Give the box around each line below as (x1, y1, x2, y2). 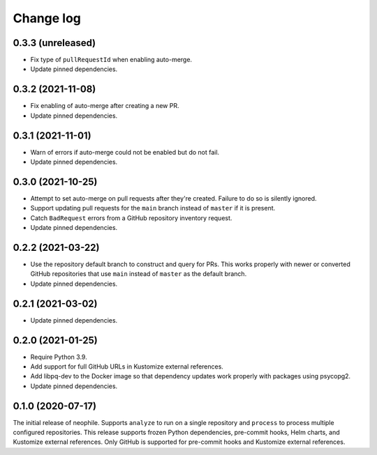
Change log (13, 10, 82, 26)
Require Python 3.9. (30, 353, 87, 361)
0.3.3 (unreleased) (13, 37, 96, 49)
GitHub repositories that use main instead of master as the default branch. (30, 270, 247, 278)
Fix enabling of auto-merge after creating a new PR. (30, 102, 179, 110)
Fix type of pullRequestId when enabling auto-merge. (30, 56, 192, 64)
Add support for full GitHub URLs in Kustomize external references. (30, 362, 223, 371)
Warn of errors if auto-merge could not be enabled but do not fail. (30, 148, 220, 156)
